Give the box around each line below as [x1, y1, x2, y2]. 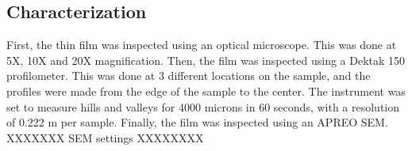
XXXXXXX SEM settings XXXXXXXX [6, 129, 204, 145]
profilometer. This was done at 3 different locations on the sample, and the [6, 67, 371, 84]
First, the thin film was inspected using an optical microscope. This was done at [6, 36, 397, 53]
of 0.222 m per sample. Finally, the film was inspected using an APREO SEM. [6, 114, 388, 130]
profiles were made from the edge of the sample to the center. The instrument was [6, 82, 406, 99]
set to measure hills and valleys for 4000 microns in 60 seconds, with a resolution [6, 98, 400, 115]
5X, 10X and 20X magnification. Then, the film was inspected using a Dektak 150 [6, 51, 406, 68]
